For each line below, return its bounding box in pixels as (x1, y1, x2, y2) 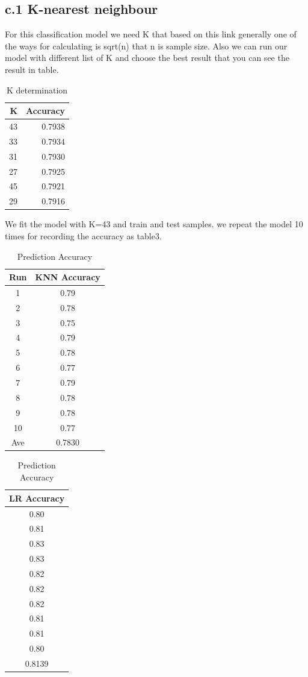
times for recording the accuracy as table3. (5, 229, 162, 242)
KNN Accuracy (35, 271, 100, 283)
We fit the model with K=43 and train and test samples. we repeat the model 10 (5, 218, 303, 230)
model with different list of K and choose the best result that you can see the (5, 51, 289, 64)
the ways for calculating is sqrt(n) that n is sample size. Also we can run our (5, 39, 288, 52)
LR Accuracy (9, 491, 65, 504)
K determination (6, 83, 68, 96)
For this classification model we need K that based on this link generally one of (5, 28, 297, 40)
